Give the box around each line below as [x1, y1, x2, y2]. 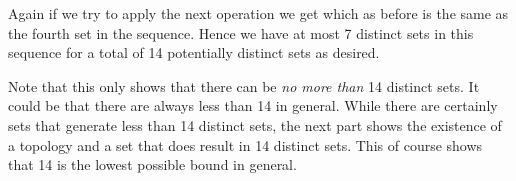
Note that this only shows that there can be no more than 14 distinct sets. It [8, 75, 480, 96]
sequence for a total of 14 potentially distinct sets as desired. [8, 42, 380, 63]
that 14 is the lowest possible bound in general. [8, 154, 297, 175]
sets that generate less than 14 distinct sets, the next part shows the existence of [8, 114, 502, 135]
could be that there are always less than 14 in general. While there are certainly [8, 95, 498, 116]
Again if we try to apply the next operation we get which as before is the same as [8, 3, 509, 23]
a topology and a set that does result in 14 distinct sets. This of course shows [8, 134, 483, 155]
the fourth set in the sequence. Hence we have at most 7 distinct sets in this [8, 22, 474, 43]
